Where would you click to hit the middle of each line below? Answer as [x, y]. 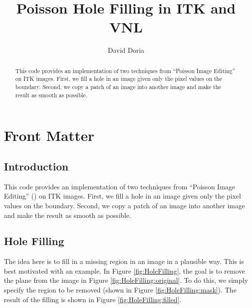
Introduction [36, 166]
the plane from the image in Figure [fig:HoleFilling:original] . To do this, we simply [126, 280]
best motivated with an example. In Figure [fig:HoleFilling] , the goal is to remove [125, 270]
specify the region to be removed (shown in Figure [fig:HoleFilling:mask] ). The [120, 290]
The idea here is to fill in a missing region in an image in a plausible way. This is [124, 261]
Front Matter [49, 135]
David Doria [126, 50]
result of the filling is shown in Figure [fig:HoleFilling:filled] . [93, 299]
